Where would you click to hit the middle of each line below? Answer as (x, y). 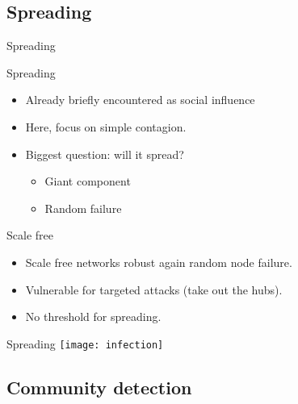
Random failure (83, 208)
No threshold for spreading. (93, 317)
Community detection (99, 387)
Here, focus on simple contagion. (106, 126)
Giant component (88, 181)
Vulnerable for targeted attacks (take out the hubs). (154, 289)
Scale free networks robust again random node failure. (159, 262)
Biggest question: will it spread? (105, 154)
